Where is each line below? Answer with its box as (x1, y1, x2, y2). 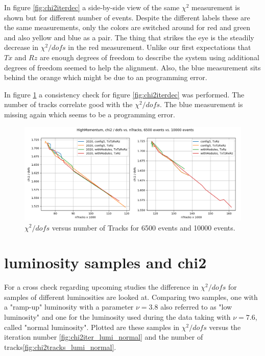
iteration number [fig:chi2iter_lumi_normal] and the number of (4, 332, 203, 342)
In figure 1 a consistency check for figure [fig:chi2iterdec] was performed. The (4, 89, 245, 99)
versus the (209, 321, 241, 332)
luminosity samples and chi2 (4, 252, 207, 273)
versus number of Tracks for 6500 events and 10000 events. (52, 222, 235, 233)
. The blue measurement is (160, 99, 243, 110)
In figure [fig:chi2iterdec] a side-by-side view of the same (4, 2, 180, 12)
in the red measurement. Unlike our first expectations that (68, 42, 251, 53)
